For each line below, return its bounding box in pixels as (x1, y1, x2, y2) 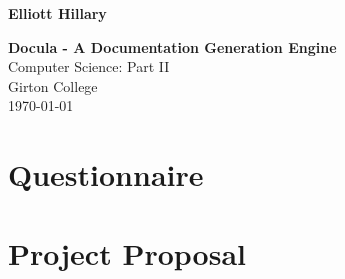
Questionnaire (8, 154, 204, 195)
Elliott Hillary (8, 3, 107, 23)
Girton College (8, 75, 98, 96)
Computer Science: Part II (8, 56, 170, 77)
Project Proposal (8, 232, 246, 273)
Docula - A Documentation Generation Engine (8, 36, 337, 57)
